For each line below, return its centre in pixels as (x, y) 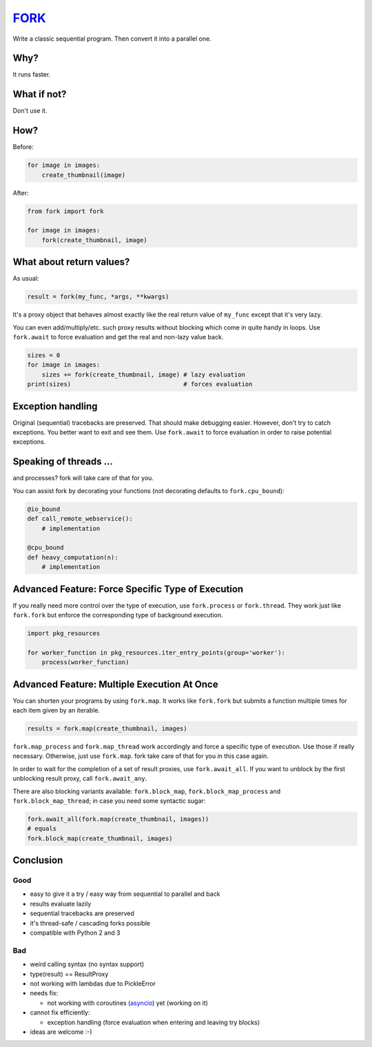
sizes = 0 (44, 356)
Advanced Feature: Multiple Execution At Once (115, 684)
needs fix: (44, 993)
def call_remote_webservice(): (80, 519)
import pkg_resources (64, 633)
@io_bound (44, 509)
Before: (23, 147)
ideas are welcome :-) (61, 1032)
